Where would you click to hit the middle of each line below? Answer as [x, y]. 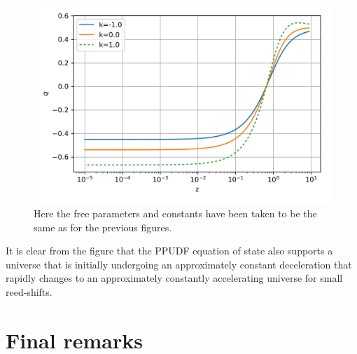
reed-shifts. [29, 291]
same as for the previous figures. [103, 227]
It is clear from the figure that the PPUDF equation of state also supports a [169, 251]
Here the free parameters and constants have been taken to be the [175, 213]
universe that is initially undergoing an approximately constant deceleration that [179, 264]
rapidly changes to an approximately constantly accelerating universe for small [174, 278]
